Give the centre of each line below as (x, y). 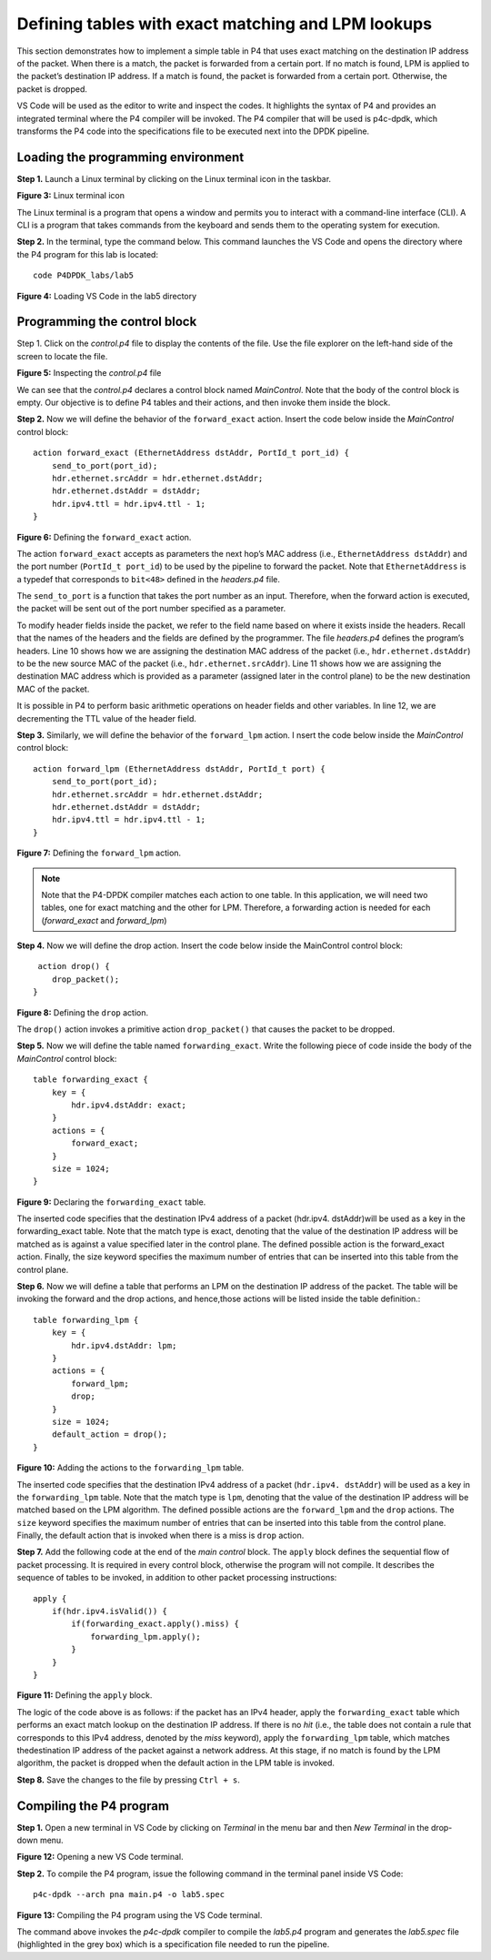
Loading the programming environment (130, 157)
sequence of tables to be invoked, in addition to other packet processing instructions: (177, 1578)
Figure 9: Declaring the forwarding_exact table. (111, 1202)
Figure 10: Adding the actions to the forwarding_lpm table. (130, 1468)
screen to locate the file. (62, 356)
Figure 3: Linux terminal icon (70, 196)
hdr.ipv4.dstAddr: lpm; (124, 1345)
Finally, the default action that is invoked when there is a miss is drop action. (160, 1536)
